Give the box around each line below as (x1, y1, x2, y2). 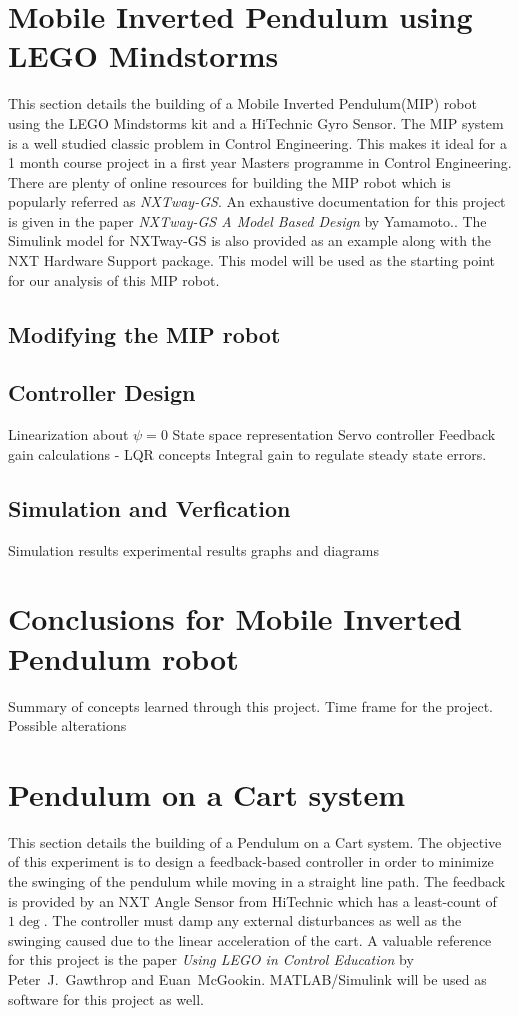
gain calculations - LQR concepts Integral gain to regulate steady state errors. (8, 443, 487, 464)
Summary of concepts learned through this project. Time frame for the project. (8, 695, 494, 716)
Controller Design (8, 377, 196, 408)
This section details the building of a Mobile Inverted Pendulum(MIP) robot (8, 93, 477, 114)
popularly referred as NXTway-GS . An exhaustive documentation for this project (8, 191, 506, 212)
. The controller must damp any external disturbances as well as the (43, 910, 462, 931)
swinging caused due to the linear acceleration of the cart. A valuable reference (8, 929, 492, 950)
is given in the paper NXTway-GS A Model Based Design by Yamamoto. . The (8, 210, 487, 231)
